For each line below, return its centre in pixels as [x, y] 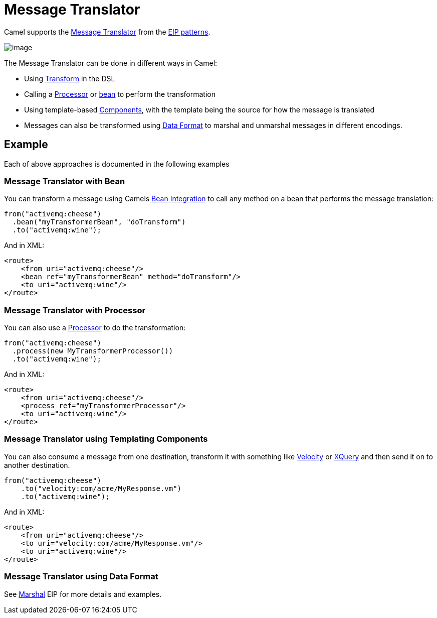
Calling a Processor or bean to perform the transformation [120, 94]
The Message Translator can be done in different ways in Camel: [111, 63]
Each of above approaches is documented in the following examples [117, 164]
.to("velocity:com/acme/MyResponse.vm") [101, 488]
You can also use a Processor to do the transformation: [95, 328]
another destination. [37, 465]
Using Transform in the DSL [70, 78]
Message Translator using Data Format [81, 577]
